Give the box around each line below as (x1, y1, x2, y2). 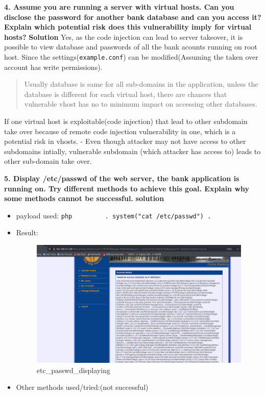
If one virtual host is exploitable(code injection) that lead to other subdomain (4, 116, 248, 126)
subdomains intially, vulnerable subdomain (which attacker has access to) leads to (4, 145, 261, 156)
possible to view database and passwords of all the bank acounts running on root (4, 41, 257, 52)
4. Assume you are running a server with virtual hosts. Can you (4, 2, 234, 12)
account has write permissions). (4, 61, 103, 72)
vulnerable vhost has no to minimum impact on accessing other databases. (24, 98, 257, 109)
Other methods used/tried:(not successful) (16, 382, 149, 392)
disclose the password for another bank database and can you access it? (4, 11, 261, 22)
